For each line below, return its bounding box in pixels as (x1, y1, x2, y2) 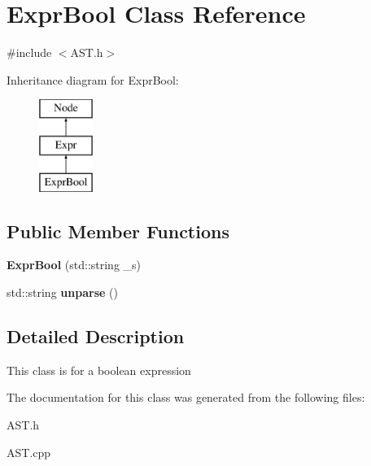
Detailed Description (7, 324, 185, 349)
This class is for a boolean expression (7, 361, 191, 378)
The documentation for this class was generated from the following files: (7, 389, 365, 406)
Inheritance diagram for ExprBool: (7, 71, 179, 88)
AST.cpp (7, 443, 51, 460)
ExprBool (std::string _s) (7, 256, 142, 273)
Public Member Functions (7, 218, 229, 243)
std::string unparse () (7, 284, 118, 301)
